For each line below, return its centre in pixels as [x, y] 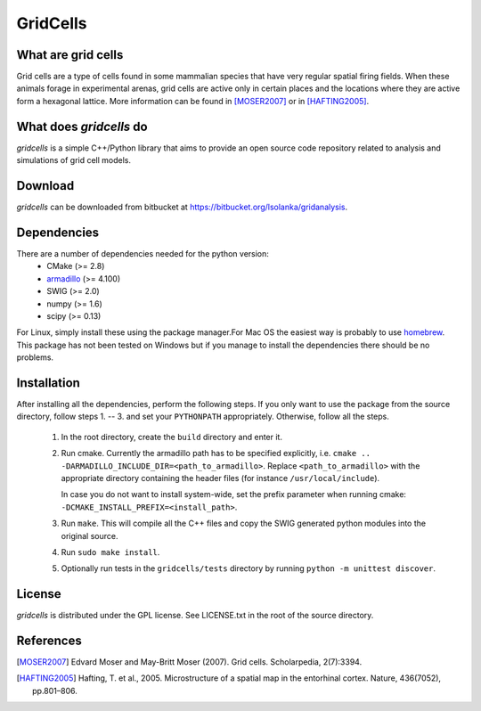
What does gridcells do [82, 126]
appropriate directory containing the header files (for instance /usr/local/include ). [220, 478]
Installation [48, 383]
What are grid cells [70, 55]
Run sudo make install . [110, 552]
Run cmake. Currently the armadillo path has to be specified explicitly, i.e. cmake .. [216, 454]
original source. [90, 535]
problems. [35, 357]
